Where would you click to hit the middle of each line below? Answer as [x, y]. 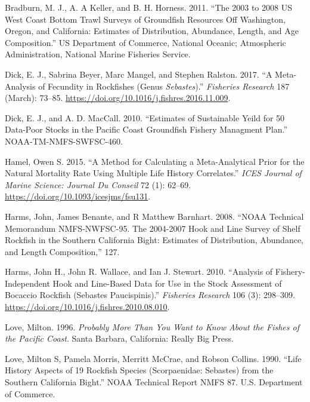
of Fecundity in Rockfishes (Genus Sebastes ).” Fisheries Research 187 [164, 86]
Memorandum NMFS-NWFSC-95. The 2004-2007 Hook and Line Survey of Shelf [153, 228]
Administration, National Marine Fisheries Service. [98, 54]
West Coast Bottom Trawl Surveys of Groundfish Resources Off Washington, [145, 19]
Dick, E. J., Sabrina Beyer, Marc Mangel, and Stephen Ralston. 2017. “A [139, 74]
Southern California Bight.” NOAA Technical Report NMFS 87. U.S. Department [154, 382]
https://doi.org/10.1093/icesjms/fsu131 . [78, 196]
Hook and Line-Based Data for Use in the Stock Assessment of [167, 283]
